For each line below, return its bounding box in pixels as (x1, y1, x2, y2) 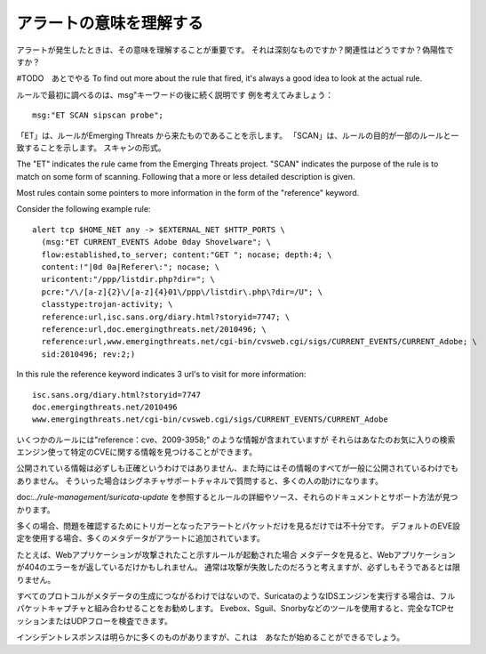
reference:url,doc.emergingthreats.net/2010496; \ (41, 324, 267, 334)
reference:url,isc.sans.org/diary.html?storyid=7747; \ (41, 311, 291, 322)
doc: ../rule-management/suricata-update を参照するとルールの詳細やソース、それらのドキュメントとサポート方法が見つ (16, 492, 458, 503)
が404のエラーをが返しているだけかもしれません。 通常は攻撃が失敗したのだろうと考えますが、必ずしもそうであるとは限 (16, 561, 461, 573)
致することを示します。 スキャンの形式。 (16, 142, 166, 153)
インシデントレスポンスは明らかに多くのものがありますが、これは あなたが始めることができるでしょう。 (16, 632, 405, 642)
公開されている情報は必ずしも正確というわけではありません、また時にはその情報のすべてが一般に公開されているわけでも (16, 463, 459, 473)
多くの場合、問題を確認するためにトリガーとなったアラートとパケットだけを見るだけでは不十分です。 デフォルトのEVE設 (16, 521, 461, 531)
